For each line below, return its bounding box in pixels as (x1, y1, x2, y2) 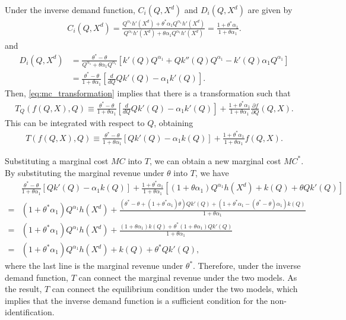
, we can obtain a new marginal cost (149, 154, 281, 167)
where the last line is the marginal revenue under (5, 259, 183, 272)
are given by (247, 4, 293, 15)
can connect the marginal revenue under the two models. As (78, 271, 297, 283)
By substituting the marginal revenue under (5, 166, 164, 178)
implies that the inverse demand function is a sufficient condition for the (5, 294, 268, 306)
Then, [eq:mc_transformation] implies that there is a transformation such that (5, 86, 291, 99)
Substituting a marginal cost (5, 154, 109, 167)
